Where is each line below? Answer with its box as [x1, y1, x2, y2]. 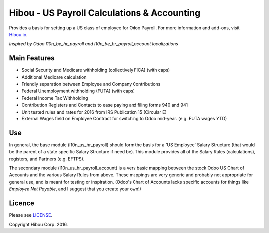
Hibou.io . [9, 31, 28, 37]
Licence [9, 199, 35, 208]
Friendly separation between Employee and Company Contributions [21, 81, 161, 87]
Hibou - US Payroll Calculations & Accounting [9, 7, 201, 18]
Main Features [9, 54, 55, 62]
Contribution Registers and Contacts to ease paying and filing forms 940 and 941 [21, 102, 188, 108]
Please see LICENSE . [9, 212, 52, 218]
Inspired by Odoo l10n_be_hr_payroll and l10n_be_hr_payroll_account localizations [9, 41, 179, 47]
